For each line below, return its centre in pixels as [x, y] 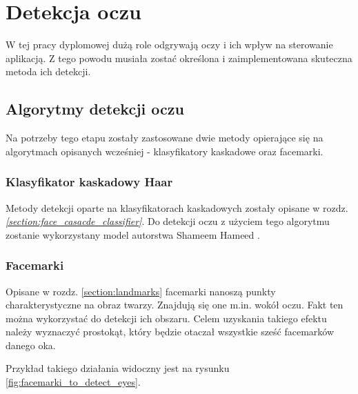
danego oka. [31, 345]
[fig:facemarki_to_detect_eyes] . [73, 382]
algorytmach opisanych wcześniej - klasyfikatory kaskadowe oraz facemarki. [165, 151]
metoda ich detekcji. [48, 71]
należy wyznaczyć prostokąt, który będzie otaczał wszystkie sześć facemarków [170, 332]
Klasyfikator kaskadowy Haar [89, 182]
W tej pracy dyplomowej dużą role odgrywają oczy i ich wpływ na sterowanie [169, 45]
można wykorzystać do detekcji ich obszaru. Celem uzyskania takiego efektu [166, 318]
